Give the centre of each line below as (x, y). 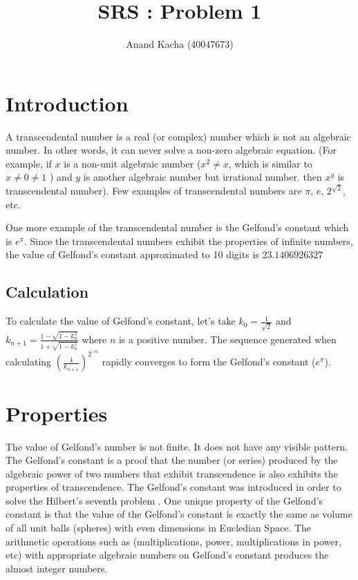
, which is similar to (270, 163)
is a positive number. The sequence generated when (227, 339)
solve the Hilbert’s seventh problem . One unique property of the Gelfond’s (164, 500)
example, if (29, 163)
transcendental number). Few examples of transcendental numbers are (154, 191)
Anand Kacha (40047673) (180, 44)
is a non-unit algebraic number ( (132, 163)
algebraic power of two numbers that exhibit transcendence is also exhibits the (172, 473)
